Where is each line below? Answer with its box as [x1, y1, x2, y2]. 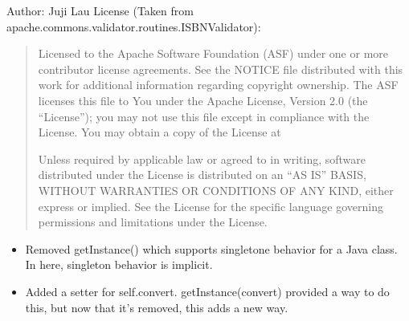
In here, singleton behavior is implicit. [25, 256, 213, 273]
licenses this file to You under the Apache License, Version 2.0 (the [38, 91, 368, 108]
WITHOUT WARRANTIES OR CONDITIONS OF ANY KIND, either [38, 181, 394, 198]
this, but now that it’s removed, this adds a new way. [25, 299, 288, 315]
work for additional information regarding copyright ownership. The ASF [38, 76, 399, 93]
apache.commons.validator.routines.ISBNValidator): [6, 18, 261, 35]
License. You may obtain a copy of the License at [38, 124, 281, 140]
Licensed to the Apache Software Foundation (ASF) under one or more [38, 45, 389, 62]
